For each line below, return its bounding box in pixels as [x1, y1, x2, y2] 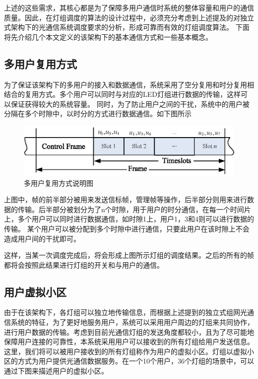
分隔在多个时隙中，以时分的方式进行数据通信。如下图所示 [4, 108, 192, 119]
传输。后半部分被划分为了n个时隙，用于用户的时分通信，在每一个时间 [17, 204, 244, 214]
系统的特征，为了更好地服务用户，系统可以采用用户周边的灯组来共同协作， [10, 317, 254, 327]
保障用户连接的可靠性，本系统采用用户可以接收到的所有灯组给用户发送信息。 [4, 336, 254, 347]
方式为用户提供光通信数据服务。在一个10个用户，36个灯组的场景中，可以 [17, 356, 254, 366]
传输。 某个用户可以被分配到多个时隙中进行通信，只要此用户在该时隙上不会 [4, 223, 250, 233]
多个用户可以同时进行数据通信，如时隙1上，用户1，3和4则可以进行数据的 [17, 214, 254, 224]
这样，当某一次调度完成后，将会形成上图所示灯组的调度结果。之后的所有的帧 [4, 250, 254, 260]
